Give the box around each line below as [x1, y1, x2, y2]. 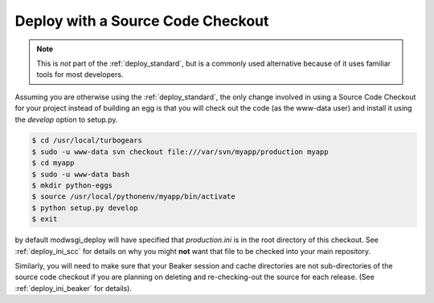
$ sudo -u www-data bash [31, 169, 130, 179]
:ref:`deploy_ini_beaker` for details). [14, 283, 133, 293]
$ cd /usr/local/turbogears [31, 136, 142, 145]
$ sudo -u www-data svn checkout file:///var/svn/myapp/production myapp [31, 147, 329, 156]
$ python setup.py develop [31, 203, 138, 212]
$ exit [31, 215, 58, 224]
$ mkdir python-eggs [31, 181, 113, 190]
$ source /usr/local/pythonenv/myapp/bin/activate [31, 192, 236, 201]
